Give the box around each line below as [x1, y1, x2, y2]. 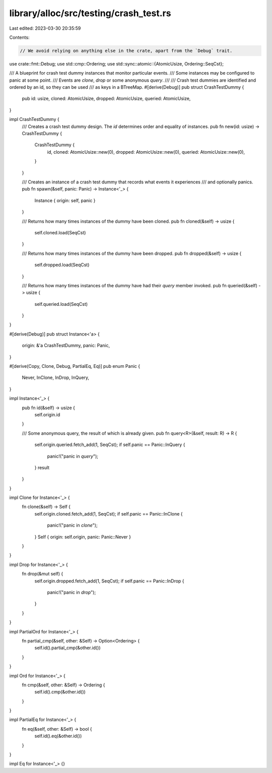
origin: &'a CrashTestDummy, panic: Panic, [22, 343, 110, 349]
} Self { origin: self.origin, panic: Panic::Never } [34, 534, 131, 540]
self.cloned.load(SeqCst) [34, 229, 86, 235]
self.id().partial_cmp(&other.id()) [34, 645, 101, 651]
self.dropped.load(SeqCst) [34, 262, 90, 268]
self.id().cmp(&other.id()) [34, 689, 86, 695]
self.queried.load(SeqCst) [34, 301, 88, 307]
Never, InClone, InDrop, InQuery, [22, 374, 90, 380]
